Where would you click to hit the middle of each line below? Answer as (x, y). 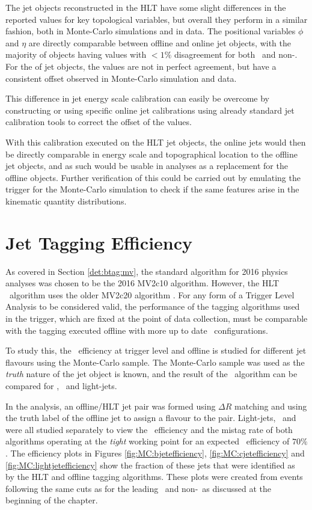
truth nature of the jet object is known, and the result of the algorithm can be (151, 374)
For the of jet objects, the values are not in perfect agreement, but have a (141, 66)
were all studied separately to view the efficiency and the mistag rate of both (149, 429)
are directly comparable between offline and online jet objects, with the (160, 42)
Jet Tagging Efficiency (99, 242)
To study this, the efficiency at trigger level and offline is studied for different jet (156, 350)
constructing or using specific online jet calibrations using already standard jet (150, 110)
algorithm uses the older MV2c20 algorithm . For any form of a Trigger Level (152, 294)
